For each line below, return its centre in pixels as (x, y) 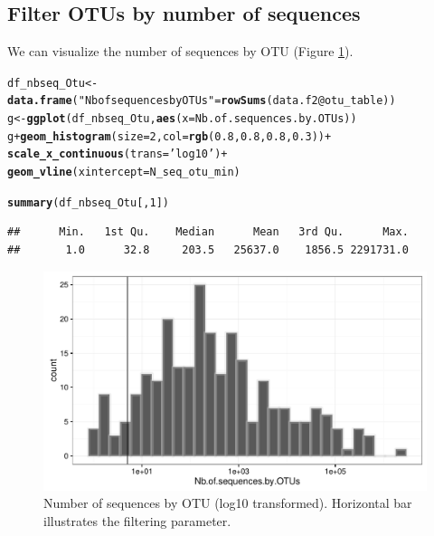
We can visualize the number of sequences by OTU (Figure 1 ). (180, 51)
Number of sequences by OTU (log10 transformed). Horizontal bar (228, 503)
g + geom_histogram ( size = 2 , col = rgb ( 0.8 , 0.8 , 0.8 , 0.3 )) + (170, 136)
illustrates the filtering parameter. (137, 520)
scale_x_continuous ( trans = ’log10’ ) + (118, 154)
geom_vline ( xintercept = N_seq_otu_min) (124, 172)
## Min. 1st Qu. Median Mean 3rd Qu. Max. (208, 232)
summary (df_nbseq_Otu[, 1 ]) (89, 202)
